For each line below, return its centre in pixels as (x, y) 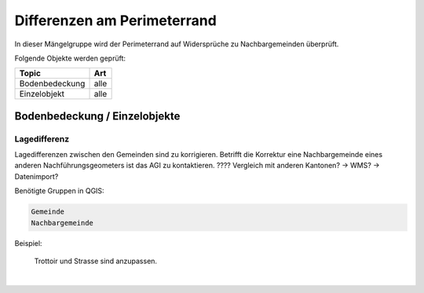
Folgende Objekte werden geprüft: (70, 58)
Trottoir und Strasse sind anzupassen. (95, 261)
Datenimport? (37, 176)
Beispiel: (28, 243)
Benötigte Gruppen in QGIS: (60, 191)
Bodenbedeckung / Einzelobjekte (97, 116)
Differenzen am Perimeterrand (116, 20)
